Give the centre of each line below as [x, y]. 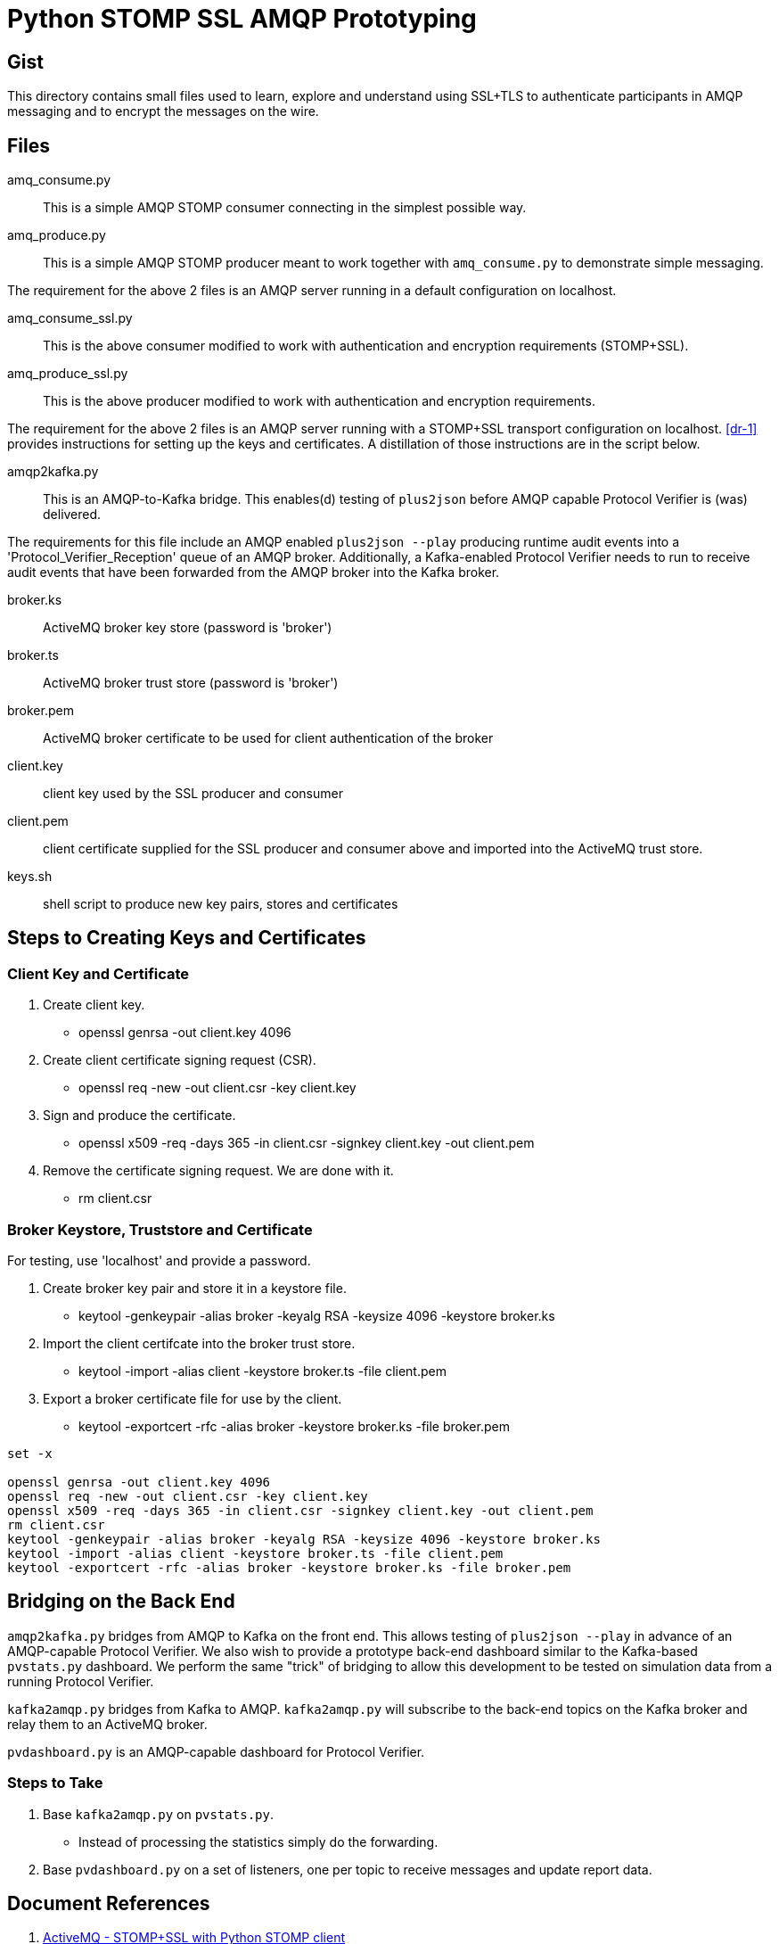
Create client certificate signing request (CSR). [180, 1060]
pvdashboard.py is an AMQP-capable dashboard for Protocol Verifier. [216, 1751]
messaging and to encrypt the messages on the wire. [163, 111]
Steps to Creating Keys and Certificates [187, 938]
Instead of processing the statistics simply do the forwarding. [258, 1841]
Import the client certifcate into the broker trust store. [199, 1343]
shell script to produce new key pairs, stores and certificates [221, 904]
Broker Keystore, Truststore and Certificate [160, 1229]
